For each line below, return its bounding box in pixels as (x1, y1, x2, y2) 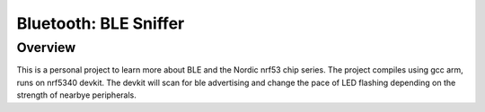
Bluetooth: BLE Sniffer (16, 13, 185, 33)
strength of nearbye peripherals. (16, 90, 137, 100)
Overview (16, 39, 76, 56)
